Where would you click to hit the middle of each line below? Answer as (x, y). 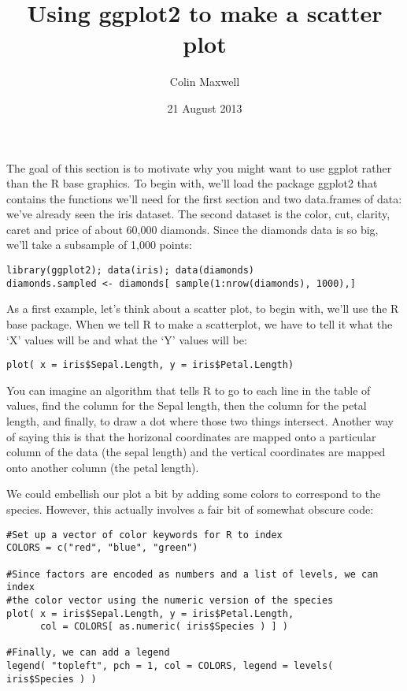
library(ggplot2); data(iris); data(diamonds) (130, 271)
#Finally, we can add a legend (88, 653)
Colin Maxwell (205, 82)
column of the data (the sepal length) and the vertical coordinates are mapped (196, 452)
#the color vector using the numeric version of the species (170, 600)
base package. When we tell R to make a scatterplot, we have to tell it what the (200, 323)
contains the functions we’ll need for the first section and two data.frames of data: (204, 198)
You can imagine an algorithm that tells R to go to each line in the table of (189, 390)
